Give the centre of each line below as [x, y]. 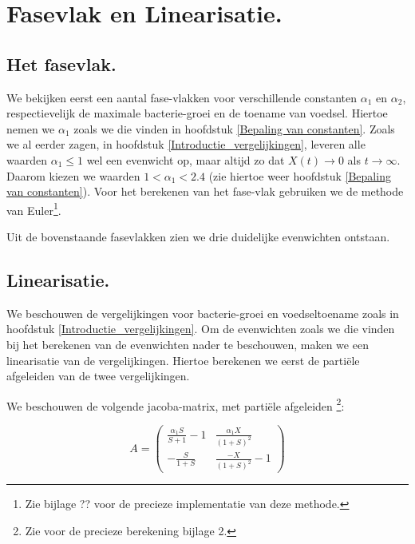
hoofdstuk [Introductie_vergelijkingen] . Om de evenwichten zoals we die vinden [201, 329]
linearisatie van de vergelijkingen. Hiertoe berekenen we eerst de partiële [183, 360]
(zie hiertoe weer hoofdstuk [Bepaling [300, 175]
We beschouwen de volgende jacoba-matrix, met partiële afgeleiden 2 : [176, 404]
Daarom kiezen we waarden [73, 175]
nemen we [31, 128]
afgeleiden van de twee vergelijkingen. [98, 376]
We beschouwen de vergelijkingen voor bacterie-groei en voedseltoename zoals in [203, 313]
